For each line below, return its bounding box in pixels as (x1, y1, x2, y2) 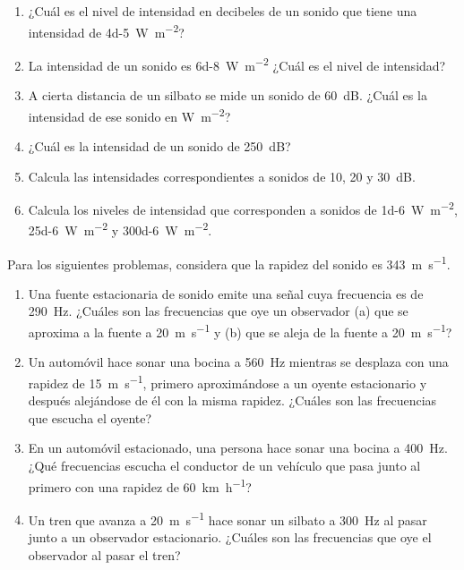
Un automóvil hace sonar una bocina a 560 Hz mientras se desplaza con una (28, 353, 449, 371)
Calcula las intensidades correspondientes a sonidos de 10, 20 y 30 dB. (28, 166, 416, 185)
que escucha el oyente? (28, 408, 152, 427)
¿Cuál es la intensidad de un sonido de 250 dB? (28, 136, 291, 155)
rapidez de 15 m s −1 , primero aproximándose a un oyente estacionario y (28, 370, 427, 392)
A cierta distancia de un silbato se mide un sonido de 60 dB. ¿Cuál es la (28, 86, 427, 105)
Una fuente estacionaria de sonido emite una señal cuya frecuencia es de (28, 284, 424, 302)
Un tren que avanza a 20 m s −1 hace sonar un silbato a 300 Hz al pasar (28, 507, 427, 529)
